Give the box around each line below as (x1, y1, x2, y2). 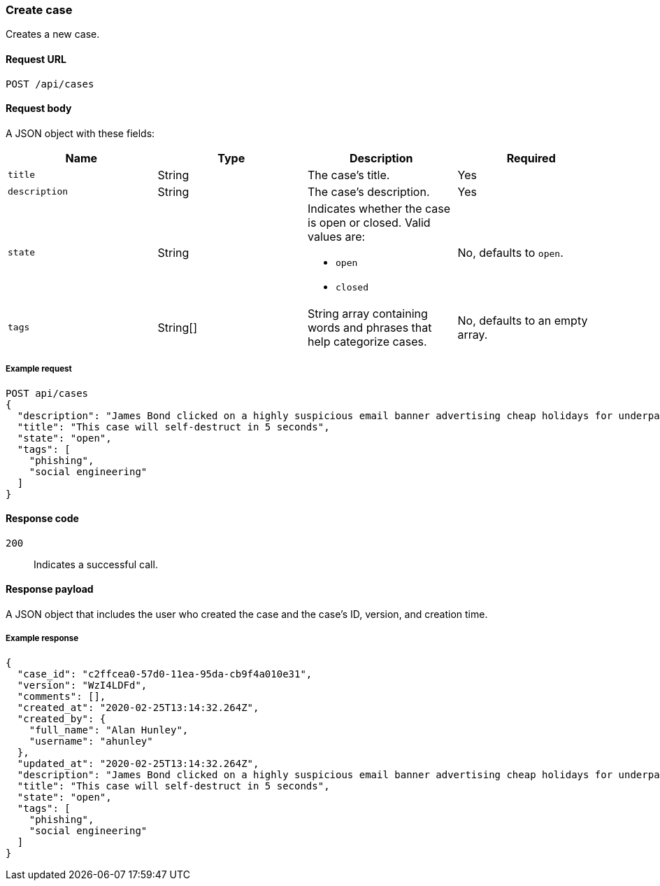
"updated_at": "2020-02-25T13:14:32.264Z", (17, 757, 259, 769)
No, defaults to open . (457, 245, 564, 260)
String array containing (308, 306, 428, 321)
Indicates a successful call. (34, 558, 158, 570)
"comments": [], (17, 690, 106, 702)
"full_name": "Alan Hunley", (29, 724, 189, 736)
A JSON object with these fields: (6, 127, 155, 139)
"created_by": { (17, 712, 106, 724)
